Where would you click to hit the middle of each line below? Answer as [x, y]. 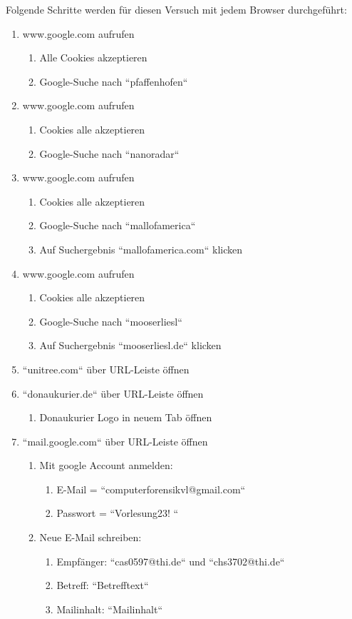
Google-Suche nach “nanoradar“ [109, 153]
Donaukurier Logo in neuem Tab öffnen [126, 417]
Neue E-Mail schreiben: [90, 537]
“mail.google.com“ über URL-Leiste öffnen [115, 441]
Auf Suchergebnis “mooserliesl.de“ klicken [130, 345]
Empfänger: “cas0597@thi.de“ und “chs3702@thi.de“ [171, 561]
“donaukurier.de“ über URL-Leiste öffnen [113, 393]
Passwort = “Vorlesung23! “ [118, 513]
